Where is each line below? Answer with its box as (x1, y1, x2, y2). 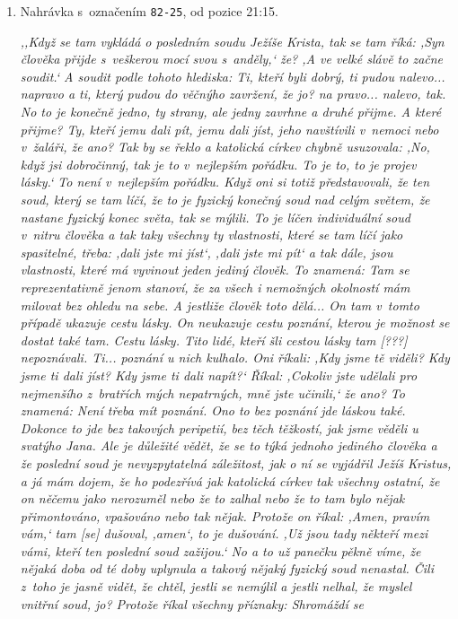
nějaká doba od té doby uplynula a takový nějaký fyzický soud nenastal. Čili (20, 559, 435, 578)
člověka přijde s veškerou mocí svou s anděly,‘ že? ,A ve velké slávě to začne (20, 49, 444, 68)
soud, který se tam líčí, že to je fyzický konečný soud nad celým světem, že (20, 190, 430, 208)
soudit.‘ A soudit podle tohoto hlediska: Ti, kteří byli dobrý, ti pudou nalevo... (20, 66, 445, 85)
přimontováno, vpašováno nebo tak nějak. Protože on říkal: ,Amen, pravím (20, 506, 430, 525)
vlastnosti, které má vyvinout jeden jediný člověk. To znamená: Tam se (20, 260, 410, 279)
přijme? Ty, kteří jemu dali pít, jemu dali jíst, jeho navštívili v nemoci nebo (20, 119, 439, 138)
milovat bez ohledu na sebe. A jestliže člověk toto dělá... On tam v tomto (20, 295, 419, 314)
